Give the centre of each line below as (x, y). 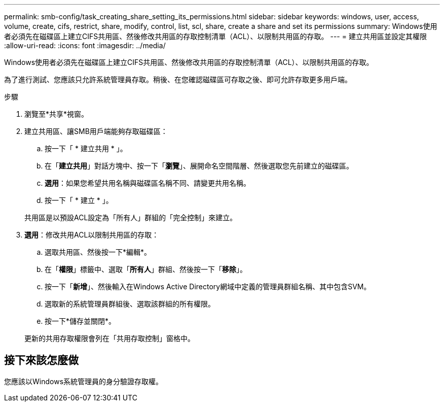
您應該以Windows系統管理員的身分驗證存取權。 (84, 381)
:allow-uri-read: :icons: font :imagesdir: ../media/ (85, 45)
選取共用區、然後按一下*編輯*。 (98, 252)
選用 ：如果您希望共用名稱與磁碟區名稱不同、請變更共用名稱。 (147, 183)
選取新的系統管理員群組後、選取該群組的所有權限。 (130, 304)
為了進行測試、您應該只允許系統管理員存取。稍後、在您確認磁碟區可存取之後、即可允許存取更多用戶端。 (178, 79)
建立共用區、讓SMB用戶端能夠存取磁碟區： (96, 131)
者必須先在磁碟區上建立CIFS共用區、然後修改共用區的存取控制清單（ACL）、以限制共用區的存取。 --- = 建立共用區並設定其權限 (215, 36)
